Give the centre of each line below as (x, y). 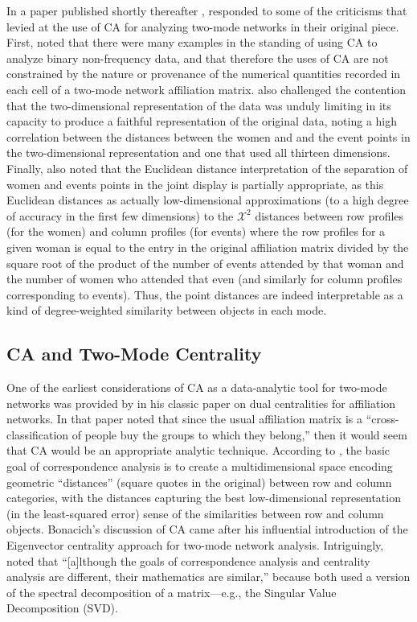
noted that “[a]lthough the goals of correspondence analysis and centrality (188, 560)
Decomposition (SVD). (62, 608)
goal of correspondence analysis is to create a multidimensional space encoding (200, 466)
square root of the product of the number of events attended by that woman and (205, 263)
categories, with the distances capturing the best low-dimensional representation (204, 498)
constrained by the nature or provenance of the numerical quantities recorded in (204, 74)
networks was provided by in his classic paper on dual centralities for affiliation (201, 403)
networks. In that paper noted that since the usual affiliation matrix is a (184, 419)
